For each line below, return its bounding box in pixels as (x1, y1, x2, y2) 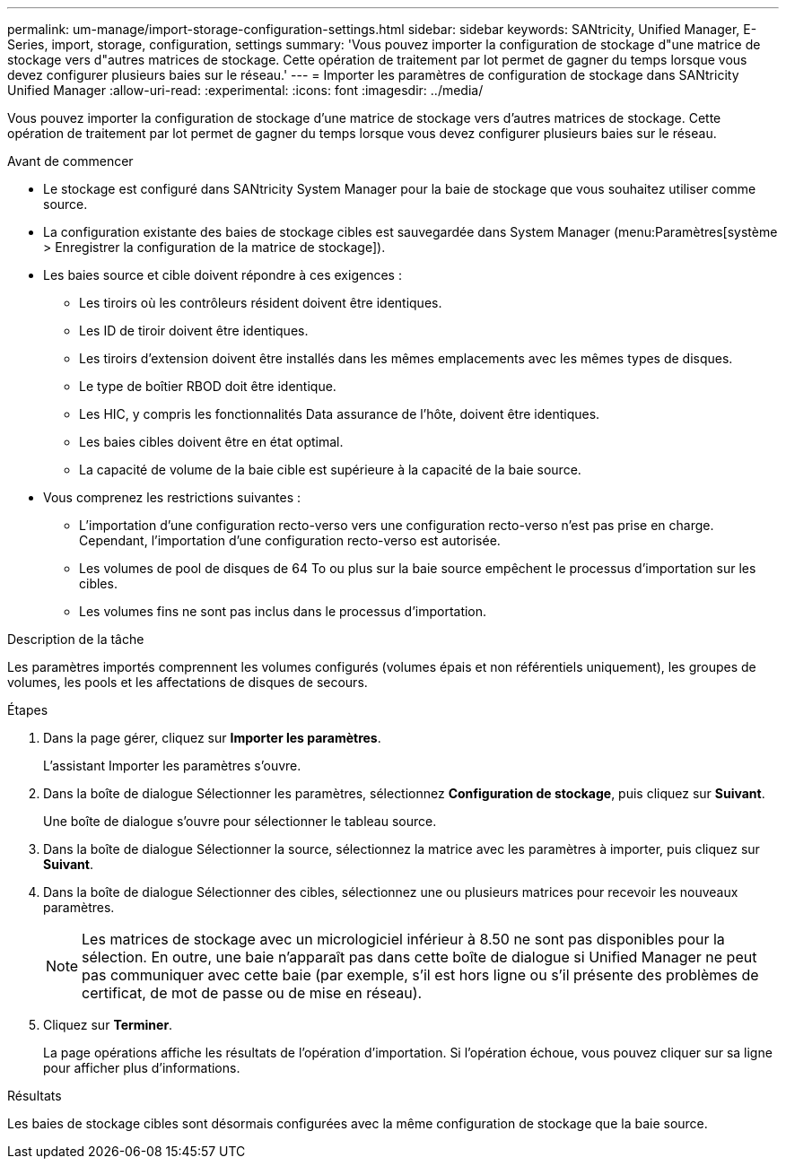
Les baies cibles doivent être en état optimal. (79, 434, 344, 449)
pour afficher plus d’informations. (43, 1060, 240, 1075)
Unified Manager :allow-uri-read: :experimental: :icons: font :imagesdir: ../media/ (7, 83, 484, 98)
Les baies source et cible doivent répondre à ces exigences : (43, 267, 402, 283)
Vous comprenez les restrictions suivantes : (43, 490, 301, 505)
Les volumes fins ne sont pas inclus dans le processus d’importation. (79, 604, 487, 619)
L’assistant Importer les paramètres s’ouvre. (43, 758, 301, 773)
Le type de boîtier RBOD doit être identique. (79, 379, 336, 394)
